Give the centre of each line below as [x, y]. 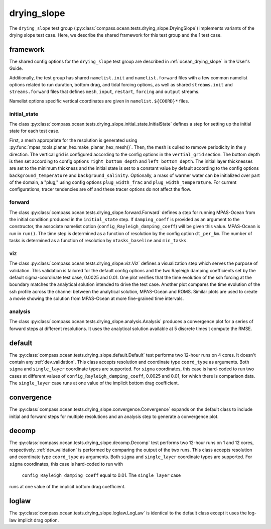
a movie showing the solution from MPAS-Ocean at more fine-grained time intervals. [97, 298]
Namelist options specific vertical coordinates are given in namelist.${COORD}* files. [99, 101]
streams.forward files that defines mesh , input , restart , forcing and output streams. [104, 92]
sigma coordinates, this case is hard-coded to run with [66, 464]
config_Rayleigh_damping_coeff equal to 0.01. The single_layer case [101, 475]
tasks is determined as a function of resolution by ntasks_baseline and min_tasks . [99, 241]
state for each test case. [34, 131]
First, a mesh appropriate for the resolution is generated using [73, 140]
